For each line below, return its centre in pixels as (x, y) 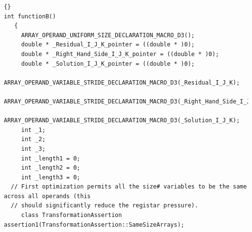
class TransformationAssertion (71, 215)
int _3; (33, 149)
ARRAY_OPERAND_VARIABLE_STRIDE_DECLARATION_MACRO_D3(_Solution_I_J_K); (122, 121)
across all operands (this (47, 196)
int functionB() (30, 16)
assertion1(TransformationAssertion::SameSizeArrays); (94, 225)
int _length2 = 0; (51, 168)
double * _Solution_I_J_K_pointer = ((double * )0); (108, 64)
